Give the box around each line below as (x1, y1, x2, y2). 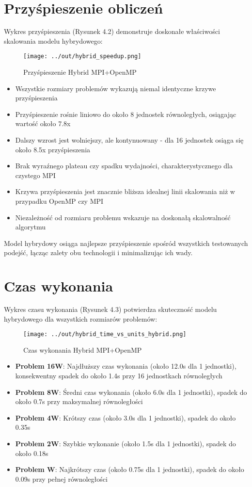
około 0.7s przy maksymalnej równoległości (15, 396, 143, 406)
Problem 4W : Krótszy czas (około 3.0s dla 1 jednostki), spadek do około (15, 412, 236, 422)
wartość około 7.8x (15, 118, 71, 129)
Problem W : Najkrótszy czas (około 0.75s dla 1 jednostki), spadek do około (15, 464, 244, 474)
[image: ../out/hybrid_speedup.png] (23, 53, 142, 60)
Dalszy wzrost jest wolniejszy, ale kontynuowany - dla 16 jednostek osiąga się (15, 134, 244, 145)
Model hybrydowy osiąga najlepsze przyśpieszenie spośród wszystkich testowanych (4, 238, 248, 248)
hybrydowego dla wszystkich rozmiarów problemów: (4, 313, 157, 324)
